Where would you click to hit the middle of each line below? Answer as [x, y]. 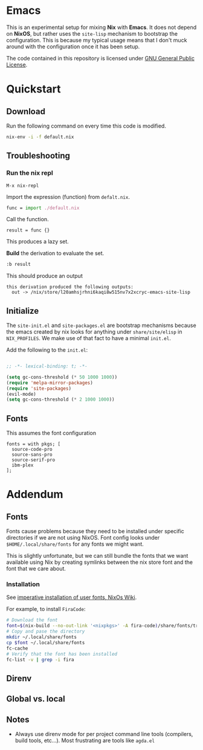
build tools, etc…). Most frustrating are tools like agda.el [85, 740]
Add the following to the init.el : [47, 350]
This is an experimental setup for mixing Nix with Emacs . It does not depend [101, 27]
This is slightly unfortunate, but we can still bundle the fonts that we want [97, 556]
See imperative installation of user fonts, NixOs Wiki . [72, 597]
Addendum [35, 495]
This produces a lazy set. [38, 242]
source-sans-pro [32, 455]
